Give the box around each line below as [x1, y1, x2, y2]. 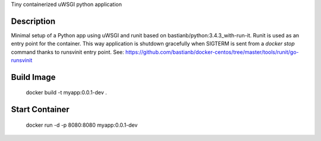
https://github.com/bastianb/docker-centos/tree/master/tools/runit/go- [125, 48, 300, 56]
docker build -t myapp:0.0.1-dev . [26, 89, 107, 96]
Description [11, 16, 56, 26]
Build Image [11, 72, 56, 82]
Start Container [11, 104, 70, 115]
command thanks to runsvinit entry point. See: [11, 48, 124, 56]
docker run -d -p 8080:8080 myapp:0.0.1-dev [26, 121, 138, 129]
